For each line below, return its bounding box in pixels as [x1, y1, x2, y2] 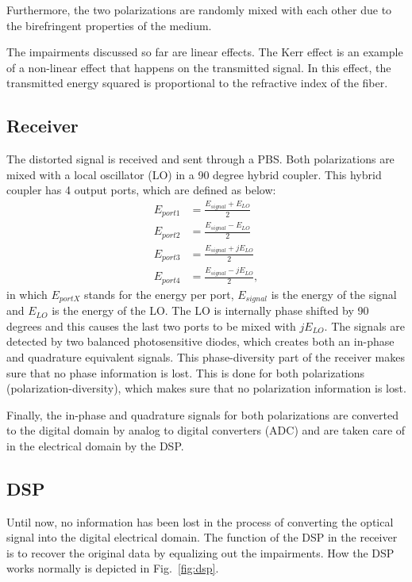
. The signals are [324, 317, 405, 334]
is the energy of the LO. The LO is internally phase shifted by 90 [52, 302, 369, 319]
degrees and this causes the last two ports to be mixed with [6, 317, 296, 334]
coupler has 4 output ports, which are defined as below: [6, 182, 276, 198]
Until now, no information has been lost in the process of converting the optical [6, 513, 394, 530]
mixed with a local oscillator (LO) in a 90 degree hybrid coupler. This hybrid [6, 166, 382, 182]
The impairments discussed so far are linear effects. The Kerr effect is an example [6, 44, 403, 60]
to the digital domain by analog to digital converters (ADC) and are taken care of [6, 422, 406, 438]
